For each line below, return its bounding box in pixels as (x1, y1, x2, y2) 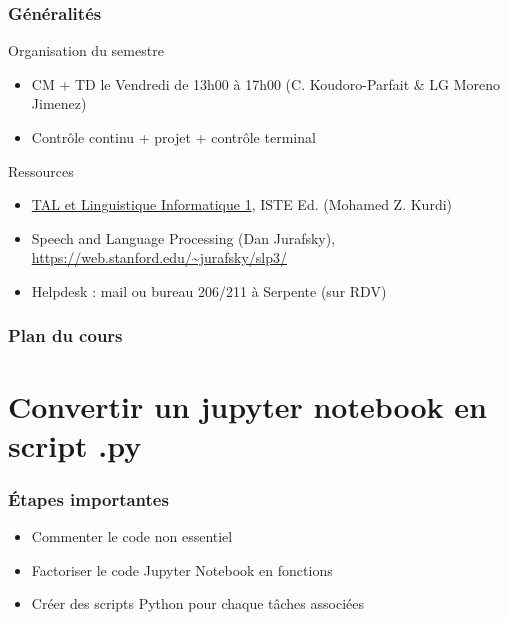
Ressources (8, 160, 74, 181)
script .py (8, 424, 142, 465)
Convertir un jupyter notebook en (8, 385, 487, 426)
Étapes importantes (8, 486, 169, 511)
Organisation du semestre (8, 40, 164, 61)
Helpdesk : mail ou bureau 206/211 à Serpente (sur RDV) (31, 280, 387, 301)
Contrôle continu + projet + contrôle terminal (31, 127, 316, 147)
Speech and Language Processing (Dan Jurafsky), (31, 227, 336, 248)
